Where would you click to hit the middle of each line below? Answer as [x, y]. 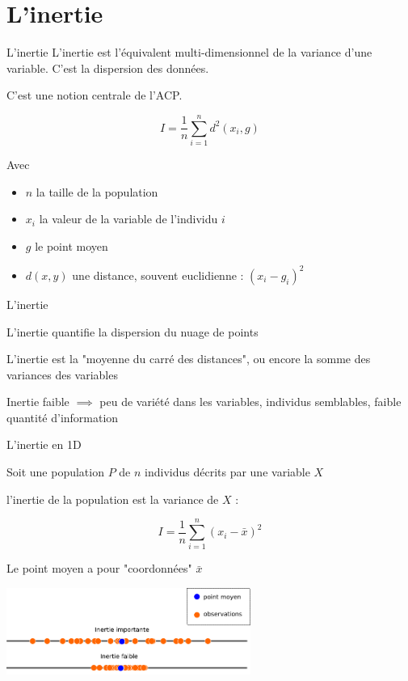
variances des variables [62, 374]
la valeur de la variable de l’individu [128, 219]
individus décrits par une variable [227, 472]
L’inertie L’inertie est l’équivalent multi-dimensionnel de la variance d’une [189, 52]
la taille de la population [97, 191]
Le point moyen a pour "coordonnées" [99, 568]
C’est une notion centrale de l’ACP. [95, 95]
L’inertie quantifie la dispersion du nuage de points [132, 331]
